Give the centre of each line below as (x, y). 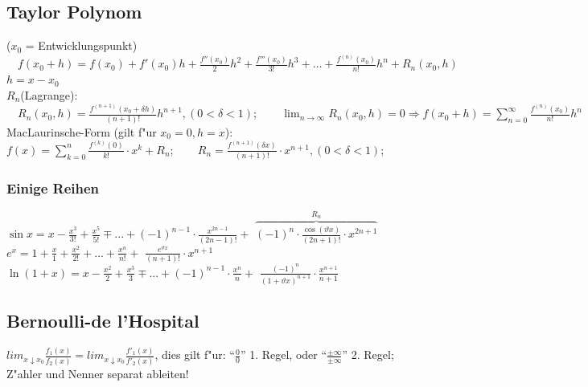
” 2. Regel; (368, 354)
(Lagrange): (49, 94)
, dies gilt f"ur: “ (195, 354)
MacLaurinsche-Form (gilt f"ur (82, 131)
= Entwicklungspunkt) (81, 45)
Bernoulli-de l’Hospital (103, 321)
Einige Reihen (53, 188)
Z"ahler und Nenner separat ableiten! (98, 373)
